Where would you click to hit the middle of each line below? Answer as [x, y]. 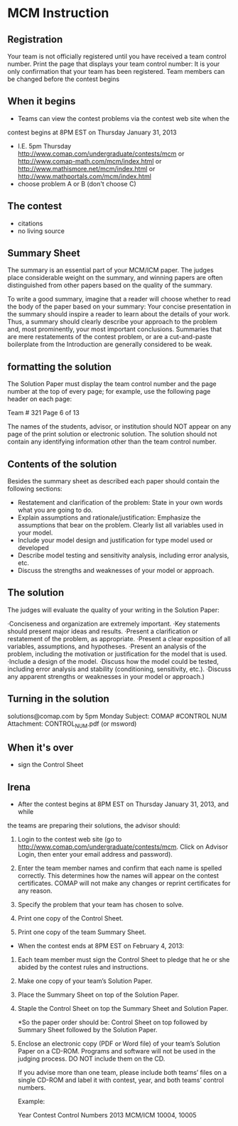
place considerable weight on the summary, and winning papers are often [115, 278]
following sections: [35, 489]
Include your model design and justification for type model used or [115, 540]
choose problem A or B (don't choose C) [77, 183]
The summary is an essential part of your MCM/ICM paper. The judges [111, 270]
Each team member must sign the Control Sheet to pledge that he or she [124, 960]
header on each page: [40, 399]
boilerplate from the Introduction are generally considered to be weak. [110, 344]
